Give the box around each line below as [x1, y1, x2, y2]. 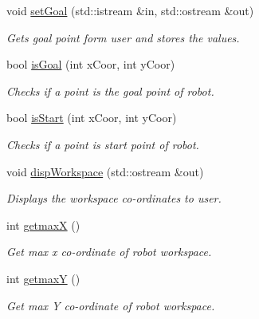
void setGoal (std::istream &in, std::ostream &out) [6, 2, 254, 18]
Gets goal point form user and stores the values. [6, 29, 240, 45]
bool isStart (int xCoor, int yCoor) [6, 109, 177, 126]
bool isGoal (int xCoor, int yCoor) [6, 56, 175, 73]
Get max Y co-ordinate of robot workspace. [6, 297, 215, 313]
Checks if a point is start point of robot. [6, 136, 199, 152]
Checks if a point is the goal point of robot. [6, 82, 214, 99]
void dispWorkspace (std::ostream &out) [6, 163, 204, 179]
